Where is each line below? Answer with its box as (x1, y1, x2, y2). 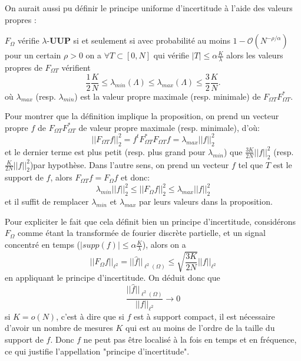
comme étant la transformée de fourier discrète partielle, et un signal (18, 227, 266, 239)
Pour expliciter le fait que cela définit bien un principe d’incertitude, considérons (5, 215, 296, 227)
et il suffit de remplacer (5, 195, 89, 208)
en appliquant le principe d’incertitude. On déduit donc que (5, 271, 220, 284)
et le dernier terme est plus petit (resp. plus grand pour (5, 145, 206, 157)
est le (273, 158, 292, 170)
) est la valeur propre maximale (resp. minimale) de (74, 90, 261, 102)
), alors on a (142, 238, 186, 251)
